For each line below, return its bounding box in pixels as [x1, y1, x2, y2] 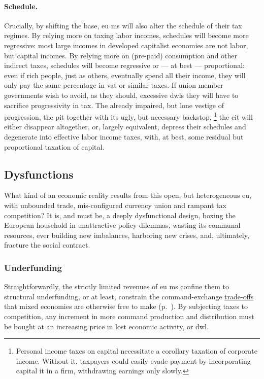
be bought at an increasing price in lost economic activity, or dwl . [4, 321, 209, 331]
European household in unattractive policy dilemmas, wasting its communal [4, 220, 241, 230]
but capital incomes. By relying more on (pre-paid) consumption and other [4, 50, 238, 60]
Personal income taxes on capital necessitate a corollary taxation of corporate [16, 346, 257, 356]
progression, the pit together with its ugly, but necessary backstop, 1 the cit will [4, 110, 253, 122]
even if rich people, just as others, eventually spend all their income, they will [4, 70, 246, 80]
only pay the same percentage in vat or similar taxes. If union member [4, 80, 223, 90]
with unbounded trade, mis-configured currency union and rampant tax [4, 199, 226, 210]
